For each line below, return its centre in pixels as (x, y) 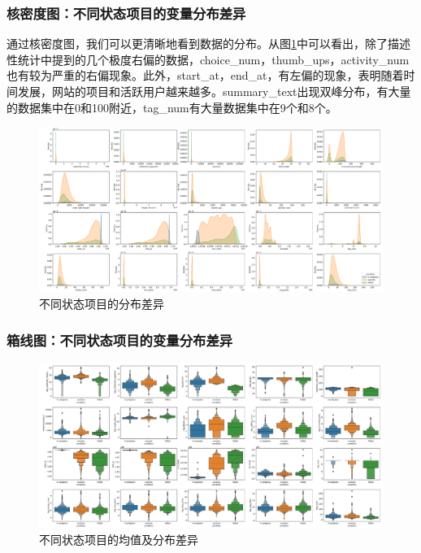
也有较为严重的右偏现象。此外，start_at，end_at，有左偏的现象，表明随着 (205, 75)
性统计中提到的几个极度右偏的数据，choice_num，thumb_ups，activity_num (208, 59)
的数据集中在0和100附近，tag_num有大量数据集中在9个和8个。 (172, 107)
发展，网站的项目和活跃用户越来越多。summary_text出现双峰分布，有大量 (214, 91)
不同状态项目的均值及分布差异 (119, 539)
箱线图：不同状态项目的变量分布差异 (120, 340)
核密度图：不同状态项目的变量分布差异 (126, 13)
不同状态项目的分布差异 (102, 304)
